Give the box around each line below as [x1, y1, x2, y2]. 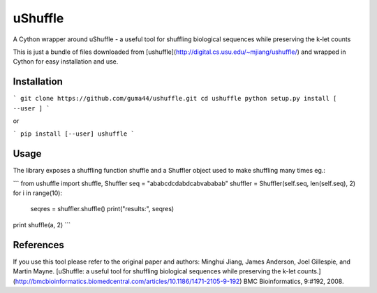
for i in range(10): [13, 189, 63, 197]
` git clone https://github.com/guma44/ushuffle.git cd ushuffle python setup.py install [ [13, 94, 337, 103]
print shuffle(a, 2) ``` [13, 220, 71, 229]
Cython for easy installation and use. [13, 57, 119, 66]
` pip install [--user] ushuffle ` [13, 130, 135, 138]
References [13, 238, 64, 251]
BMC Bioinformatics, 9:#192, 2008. [243, 277, 344, 285]
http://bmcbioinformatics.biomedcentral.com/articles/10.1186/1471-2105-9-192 [15, 277, 240, 285]
